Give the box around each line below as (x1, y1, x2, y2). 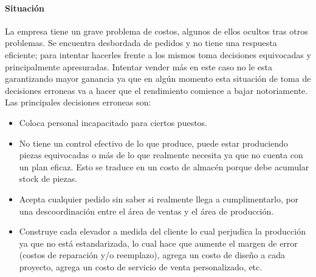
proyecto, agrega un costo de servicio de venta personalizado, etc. (19, 260, 263, 273)
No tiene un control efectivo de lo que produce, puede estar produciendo (19, 136, 288, 149)
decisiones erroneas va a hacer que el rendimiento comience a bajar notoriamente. (5, 84, 308, 96)
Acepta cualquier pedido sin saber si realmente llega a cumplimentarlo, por (19, 192, 299, 205)
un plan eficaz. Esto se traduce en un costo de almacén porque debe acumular (19, 160, 309, 173)
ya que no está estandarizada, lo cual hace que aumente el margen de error (19, 236, 298, 249)
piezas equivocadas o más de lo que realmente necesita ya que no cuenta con (19, 149, 303, 161)
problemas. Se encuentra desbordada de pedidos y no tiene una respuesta (5, 36, 277, 49)
